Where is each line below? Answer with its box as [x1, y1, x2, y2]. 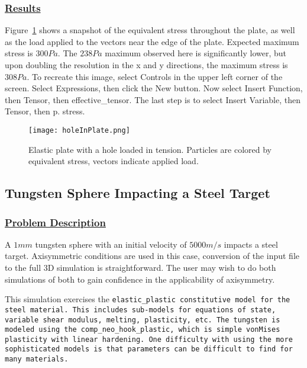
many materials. [5, 355, 69, 364]
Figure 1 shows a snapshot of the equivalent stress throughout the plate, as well [5, 24, 295, 36]
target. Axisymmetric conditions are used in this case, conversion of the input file [5, 249, 299, 262]
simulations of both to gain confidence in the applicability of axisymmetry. [5, 273, 275, 285]
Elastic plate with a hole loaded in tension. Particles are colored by [28, 143, 272, 155]
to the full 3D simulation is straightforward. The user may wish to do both [5, 261, 276, 273]
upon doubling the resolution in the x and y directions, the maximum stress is [5, 59, 288, 71]
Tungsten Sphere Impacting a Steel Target [5, 184, 270, 202]
